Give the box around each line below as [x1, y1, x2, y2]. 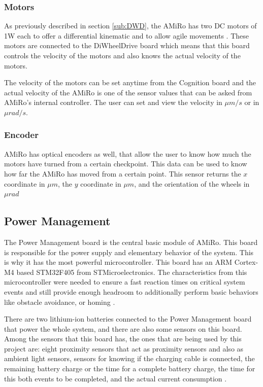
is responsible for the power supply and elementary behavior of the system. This [4, 247, 254, 257]
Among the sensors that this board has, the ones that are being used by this [4, 333, 242, 344]
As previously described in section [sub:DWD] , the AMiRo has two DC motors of [4, 20, 257, 31]
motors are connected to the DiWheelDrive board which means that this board [4, 40, 250, 51]
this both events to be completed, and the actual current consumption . [4, 373, 227, 383]
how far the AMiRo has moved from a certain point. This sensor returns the [4, 168, 241, 179]
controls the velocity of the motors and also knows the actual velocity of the [4, 50, 241, 60]
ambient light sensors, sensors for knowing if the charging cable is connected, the [4, 353, 255, 364]
